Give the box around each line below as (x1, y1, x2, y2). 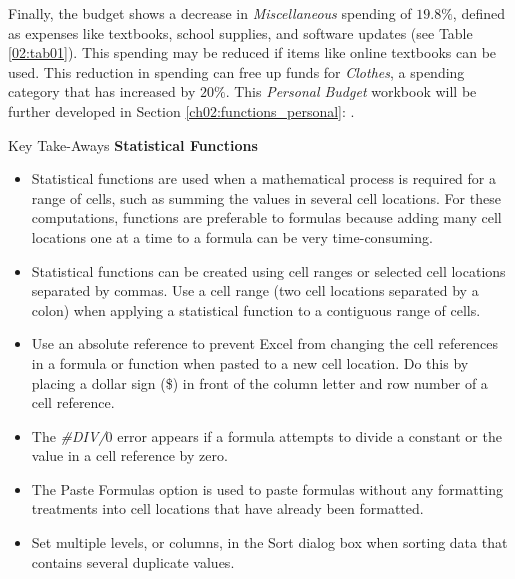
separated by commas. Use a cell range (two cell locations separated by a (31, 280, 479, 301)
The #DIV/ (31, 425, 106, 446)
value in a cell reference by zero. (31, 445, 228, 466)
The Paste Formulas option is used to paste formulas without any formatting (31, 478, 503, 499)
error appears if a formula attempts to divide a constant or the (117, 425, 502, 446)
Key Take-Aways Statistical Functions (8, 134, 258, 155)
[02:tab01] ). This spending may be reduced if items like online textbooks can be (8, 42, 497, 63)
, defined (452, 3, 505, 23)
